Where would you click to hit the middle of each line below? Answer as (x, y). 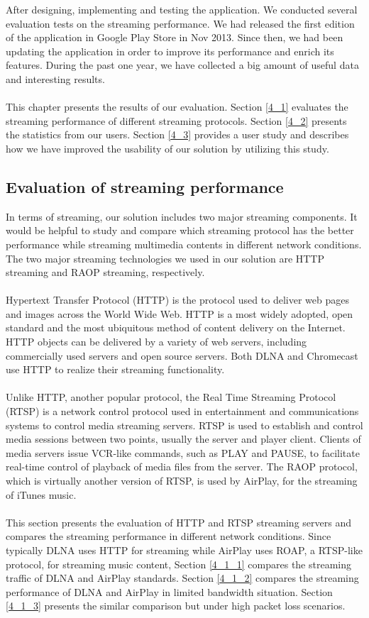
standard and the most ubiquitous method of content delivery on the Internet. (176, 327)
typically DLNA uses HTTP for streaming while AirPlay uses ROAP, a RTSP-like (184, 550)
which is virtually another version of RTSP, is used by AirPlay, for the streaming (182, 481)
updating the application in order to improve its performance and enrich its (170, 51)
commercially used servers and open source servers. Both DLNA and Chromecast (182, 355)
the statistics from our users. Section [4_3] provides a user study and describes (177, 134)
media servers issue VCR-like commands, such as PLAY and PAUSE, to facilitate (183, 452)
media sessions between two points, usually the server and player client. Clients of (183, 439)
